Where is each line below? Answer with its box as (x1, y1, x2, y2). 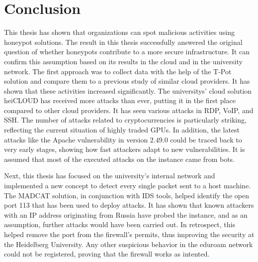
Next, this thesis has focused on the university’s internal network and (4, 170, 215, 181)
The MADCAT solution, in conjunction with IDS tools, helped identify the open (4, 190, 249, 200)
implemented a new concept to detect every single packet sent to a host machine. (4, 180, 251, 191)
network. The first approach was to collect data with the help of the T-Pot (4, 66, 232, 76)
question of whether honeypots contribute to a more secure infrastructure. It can (4, 46, 250, 57)
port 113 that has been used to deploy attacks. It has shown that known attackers (4, 200, 254, 210)
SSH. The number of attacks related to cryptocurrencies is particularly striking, (4, 115, 247, 125)
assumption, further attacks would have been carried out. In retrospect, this (4, 219, 235, 230)
